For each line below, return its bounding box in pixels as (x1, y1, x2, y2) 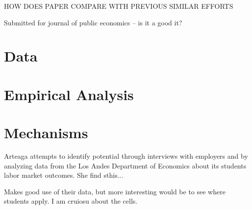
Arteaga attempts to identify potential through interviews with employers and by (4, 151, 248, 161)
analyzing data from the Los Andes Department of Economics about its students (4, 160, 247, 170)
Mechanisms (4, 123, 88, 143)
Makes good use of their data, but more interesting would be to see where (4, 186, 226, 196)
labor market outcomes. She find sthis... (4, 170, 124, 180)
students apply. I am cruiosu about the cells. (4, 196, 138, 206)
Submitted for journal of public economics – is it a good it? (4, 17, 182, 27)
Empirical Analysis (4, 84, 134, 104)
